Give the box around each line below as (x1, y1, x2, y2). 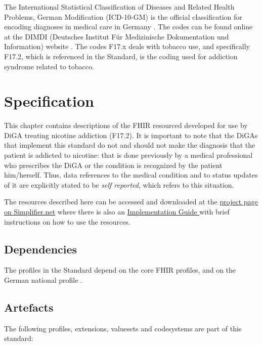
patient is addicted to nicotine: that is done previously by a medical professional (4, 150, 253, 160)
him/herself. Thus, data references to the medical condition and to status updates (4, 169, 258, 180)
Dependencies (4, 241, 77, 256)
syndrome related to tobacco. (4, 61, 94, 71)
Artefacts (4, 299, 54, 315)
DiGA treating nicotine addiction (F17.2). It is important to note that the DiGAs (4, 130, 258, 140)
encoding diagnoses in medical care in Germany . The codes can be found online (4, 21, 253, 32)
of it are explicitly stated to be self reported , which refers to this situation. (4, 179, 234, 190)
